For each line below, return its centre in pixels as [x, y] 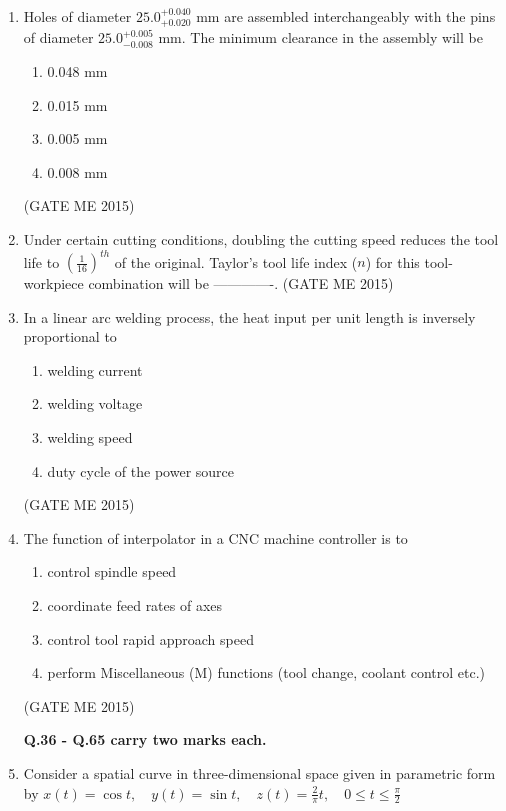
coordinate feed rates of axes [135, 605]
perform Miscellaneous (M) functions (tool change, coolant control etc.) [266, 672]
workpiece [53, 283]
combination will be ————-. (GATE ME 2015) [241, 283]
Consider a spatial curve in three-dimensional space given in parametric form [259, 772]
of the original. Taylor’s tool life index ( [236, 261]
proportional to [70, 336]
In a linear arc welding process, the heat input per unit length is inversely [249, 316]
